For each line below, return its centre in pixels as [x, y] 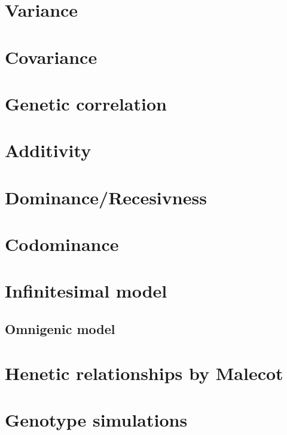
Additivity [48, 150]
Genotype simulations [96, 419]
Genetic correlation [86, 103]
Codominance [62, 244]
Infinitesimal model [86, 291]
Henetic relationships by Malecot [144, 373]
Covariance [51, 56]
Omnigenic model [60, 329]
